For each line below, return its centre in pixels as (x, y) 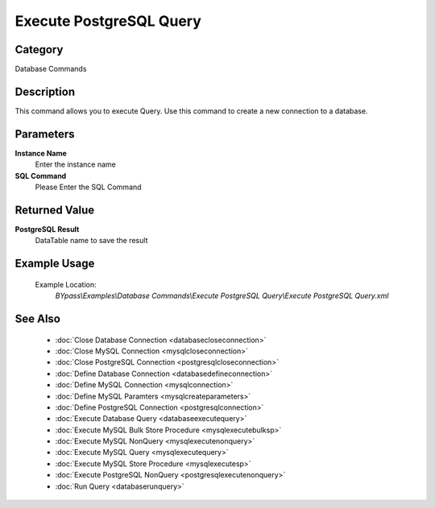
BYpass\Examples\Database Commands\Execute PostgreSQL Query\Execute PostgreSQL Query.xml (222, 296)
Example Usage (55, 264)
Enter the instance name (75, 164)
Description (45, 91)
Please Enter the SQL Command (88, 187)
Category (39, 50)
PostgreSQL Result (47, 229)
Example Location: (66, 284)
